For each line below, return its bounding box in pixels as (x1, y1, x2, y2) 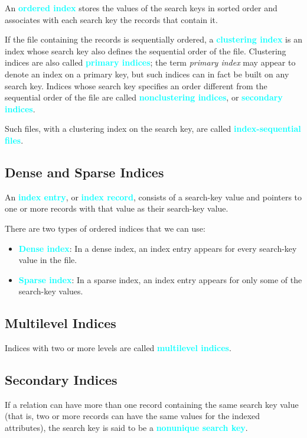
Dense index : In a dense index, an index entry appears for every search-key (18, 242, 297, 254)
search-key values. (18, 285, 83, 297)
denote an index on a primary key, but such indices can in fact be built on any (5, 67, 289, 80)
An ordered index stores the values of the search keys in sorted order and (5, 2, 277, 14)
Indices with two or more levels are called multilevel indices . (5, 342, 231, 354)
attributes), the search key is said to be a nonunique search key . (5, 421, 248, 434)
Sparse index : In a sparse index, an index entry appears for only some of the (18, 273, 302, 285)
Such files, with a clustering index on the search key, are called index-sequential (5, 122, 301, 135)
